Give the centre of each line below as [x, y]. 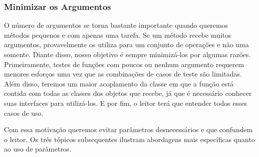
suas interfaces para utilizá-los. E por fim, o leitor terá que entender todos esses [126, 103]
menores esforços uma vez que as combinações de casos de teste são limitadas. [123, 74]
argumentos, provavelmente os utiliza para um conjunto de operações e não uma [127, 44]
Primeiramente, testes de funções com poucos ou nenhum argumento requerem [124, 64]
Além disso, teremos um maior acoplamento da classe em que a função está [119, 83]
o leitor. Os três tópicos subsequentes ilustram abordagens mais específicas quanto [129, 139]
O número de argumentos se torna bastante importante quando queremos [116, 25]
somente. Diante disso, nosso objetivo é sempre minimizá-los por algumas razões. [128, 54]
